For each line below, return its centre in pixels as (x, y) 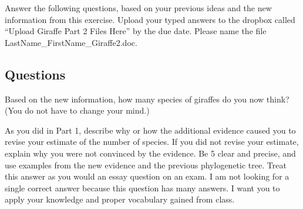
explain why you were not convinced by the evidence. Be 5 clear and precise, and (150, 153)
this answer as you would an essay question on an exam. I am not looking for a (147, 176)
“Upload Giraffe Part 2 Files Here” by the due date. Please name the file (136, 31)
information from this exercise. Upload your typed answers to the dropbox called (150, 19)
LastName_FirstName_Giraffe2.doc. (71, 42)
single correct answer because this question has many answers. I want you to (142, 188)
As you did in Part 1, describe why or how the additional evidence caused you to (150, 130)
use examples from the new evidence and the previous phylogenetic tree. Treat (146, 165)
